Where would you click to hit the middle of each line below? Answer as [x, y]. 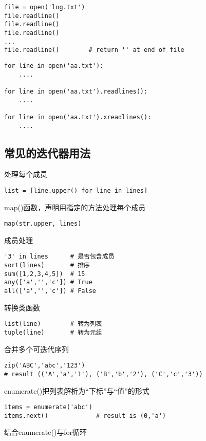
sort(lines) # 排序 [47, 265]
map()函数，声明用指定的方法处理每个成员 [75, 207]
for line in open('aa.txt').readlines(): [76, 91]
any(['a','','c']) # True [48, 282]
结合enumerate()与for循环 [46, 432]
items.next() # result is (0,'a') [85, 416]
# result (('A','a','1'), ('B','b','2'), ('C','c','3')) [104, 374]
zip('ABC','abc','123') [45, 366]
